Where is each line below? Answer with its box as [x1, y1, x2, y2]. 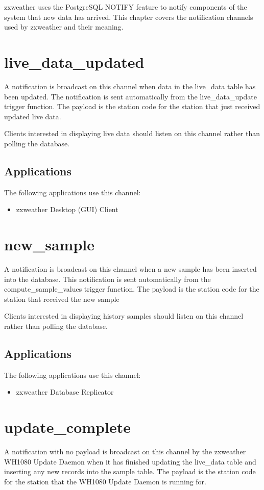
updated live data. [4, 111, 61, 121]
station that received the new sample [4, 293, 119, 304]
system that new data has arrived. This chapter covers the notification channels [4, 11, 253, 22]
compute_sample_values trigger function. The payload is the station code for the [4, 283, 259, 294]
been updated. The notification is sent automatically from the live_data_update [4, 91, 257, 101]
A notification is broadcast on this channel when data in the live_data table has [4, 81, 256, 91]
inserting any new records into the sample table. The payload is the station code [4, 466, 256, 477]
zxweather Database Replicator [16, 386, 114, 397]
